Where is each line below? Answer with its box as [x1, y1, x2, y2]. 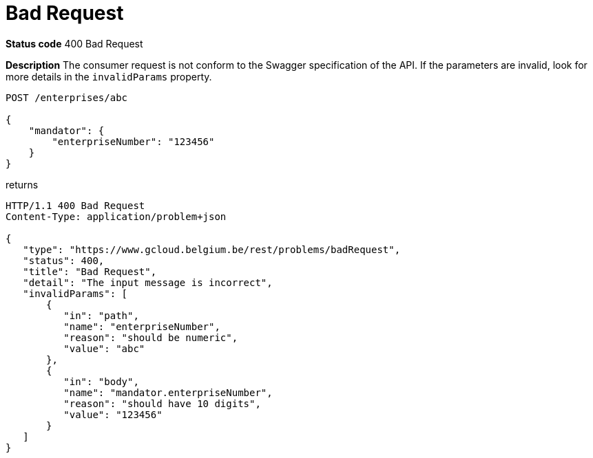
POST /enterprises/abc [6, 91, 128, 103]
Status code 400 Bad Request [6, 37, 143, 50]
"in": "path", [63, 309, 139, 321]
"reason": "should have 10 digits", [63, 397, 261, 409]
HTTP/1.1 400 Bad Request [6, 199, 145, 211]
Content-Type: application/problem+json [6, 210, 227, 222]
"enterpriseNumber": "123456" [52, 135, 215, 147]
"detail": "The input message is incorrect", [23, 276, 273, 288]
